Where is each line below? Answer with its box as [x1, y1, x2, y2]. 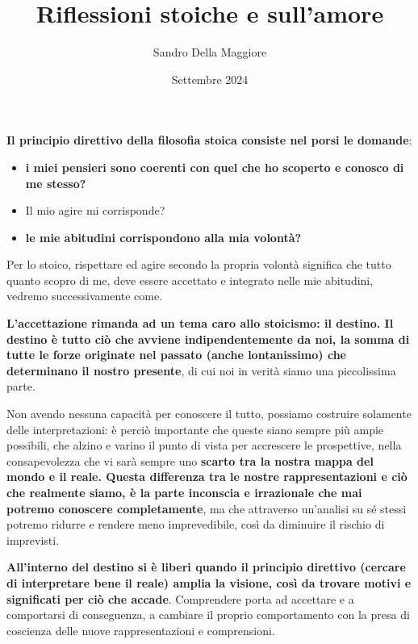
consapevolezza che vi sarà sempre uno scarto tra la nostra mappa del [6, 452, 374, 469]
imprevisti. [6, 531, 60, 548]
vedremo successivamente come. [6, 287, 163, 304]
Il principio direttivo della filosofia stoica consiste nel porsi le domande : [6, 132, 412, 148]
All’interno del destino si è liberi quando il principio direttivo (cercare [6, 558, 406, 575]
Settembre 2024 [171, 70, 249, 87]
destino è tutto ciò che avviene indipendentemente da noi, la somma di [6, 330, 410, 347]
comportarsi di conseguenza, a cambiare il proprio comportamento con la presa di [6, 606, 410, 623]
